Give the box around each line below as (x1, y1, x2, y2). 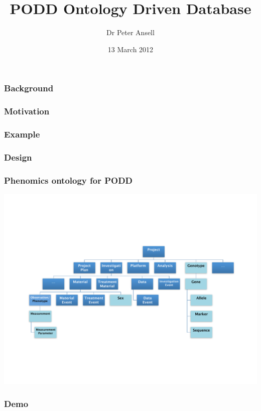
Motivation (4, 105, 50, 117)
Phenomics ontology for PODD (4, 174, 133, 186)
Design (4, 151, 32, 163)
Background (4, 82, 54, 94)
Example (4, 128, 40, 140)
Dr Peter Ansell (106, 27, 155, 38)
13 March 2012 (107, 44, 154, 54)
